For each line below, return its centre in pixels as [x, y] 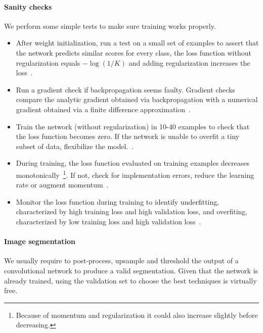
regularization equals [48, 62]
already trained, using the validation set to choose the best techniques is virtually [130, 280]
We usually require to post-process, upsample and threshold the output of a [121, 260]
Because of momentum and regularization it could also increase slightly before [137, 315]
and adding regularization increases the [189, 62]
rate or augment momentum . [62, 185]
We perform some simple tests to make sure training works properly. [110, 26]
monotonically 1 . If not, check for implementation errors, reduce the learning [135, 174]
